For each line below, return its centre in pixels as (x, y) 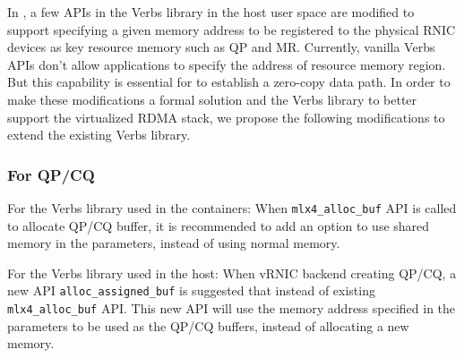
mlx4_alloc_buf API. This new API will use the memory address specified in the (232, 308)
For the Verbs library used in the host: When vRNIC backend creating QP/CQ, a (232, 273)
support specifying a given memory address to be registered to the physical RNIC (232, 29)
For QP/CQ (51, 174)
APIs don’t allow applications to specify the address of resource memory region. (227, 64)
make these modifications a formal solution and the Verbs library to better (212, 99)
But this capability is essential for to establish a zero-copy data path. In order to (229, 82)
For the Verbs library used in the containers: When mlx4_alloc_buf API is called (232, 207)
